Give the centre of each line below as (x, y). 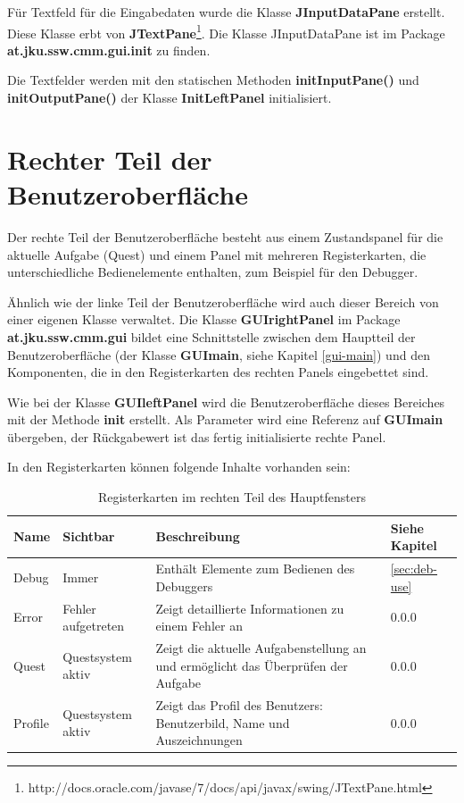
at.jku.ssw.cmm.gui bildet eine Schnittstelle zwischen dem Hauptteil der (211, 336)
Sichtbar (89, 536)
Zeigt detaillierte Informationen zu (250, 608)
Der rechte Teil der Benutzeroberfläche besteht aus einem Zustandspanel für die (225, 236)
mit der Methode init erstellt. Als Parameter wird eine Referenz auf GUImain (225, 419)
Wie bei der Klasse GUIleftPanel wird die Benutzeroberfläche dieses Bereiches (226, 401)
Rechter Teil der (110, 159)
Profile (31, 722)
